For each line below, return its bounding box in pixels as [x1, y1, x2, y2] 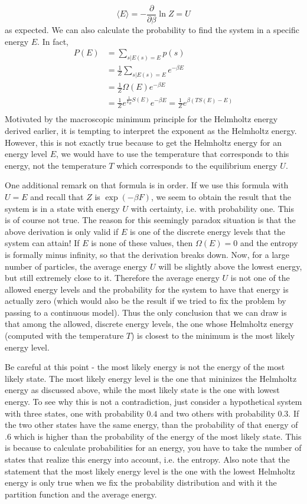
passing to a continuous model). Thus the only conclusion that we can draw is [5, 306, 287, 318]
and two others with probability [160, 407, 275, 419]
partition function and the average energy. [5, 487, 157, 500]
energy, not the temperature [5, 159, 106, 171]
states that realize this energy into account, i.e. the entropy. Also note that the [5, 453, 290, 466]
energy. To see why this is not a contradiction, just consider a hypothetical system [5, 395, 302, 408]
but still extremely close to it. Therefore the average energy [5, 271, 220, 284]
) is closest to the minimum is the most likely [131, 329, 295, 342]
